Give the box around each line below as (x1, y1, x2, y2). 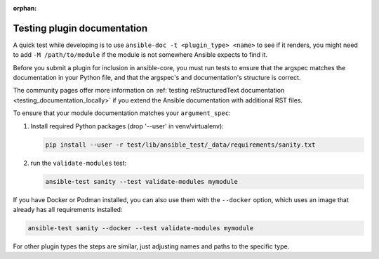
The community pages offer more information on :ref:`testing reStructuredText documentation (13, 86, 285, 95)
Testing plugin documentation (13, 22, 147, 34)
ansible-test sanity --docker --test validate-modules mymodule (27, 224, 254, 232)
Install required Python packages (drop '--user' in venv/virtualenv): (30, 121, 224, 130)
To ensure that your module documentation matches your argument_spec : (13, 109, 231, 117)
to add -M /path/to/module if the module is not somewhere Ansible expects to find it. (13, 51, 268, 59)
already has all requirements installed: (13, 205, 123, 213)
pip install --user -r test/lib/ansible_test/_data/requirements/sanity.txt (45, 140, 316, 149)
